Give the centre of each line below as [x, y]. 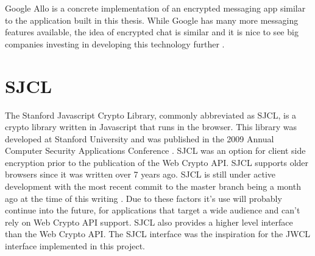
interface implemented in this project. [75, 246]
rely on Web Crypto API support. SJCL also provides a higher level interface [149, 222]
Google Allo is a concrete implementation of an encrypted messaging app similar [155, 8]
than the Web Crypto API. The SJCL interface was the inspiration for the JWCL [158, 234]
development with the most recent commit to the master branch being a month [153, 186]
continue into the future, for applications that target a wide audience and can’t [153, 210]
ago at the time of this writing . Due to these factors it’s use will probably [143, 198]
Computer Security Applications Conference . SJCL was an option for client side [155, 150]
